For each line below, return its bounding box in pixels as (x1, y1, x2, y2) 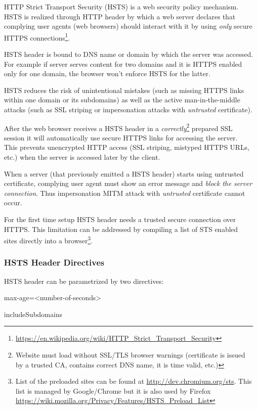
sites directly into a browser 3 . (4, 234, 93, 245)
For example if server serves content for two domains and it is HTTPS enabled (4, 58, 242, 69)
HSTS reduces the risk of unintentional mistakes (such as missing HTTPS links (4, 85, 244, 95)
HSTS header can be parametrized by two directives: (4, 275, 164, 286)
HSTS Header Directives (4, 256, 104, 269)
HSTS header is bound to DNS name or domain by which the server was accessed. (4, 49, 253, 59)
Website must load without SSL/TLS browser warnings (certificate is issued (15, 350, 246, 360)
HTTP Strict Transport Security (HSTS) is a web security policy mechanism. (4, 1, 239, 11)
